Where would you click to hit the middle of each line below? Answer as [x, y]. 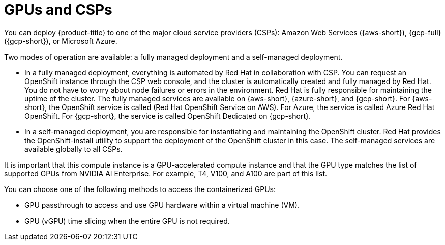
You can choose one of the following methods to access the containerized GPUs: [140, 189]
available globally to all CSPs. [73, 149]
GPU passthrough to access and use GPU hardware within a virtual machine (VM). [162, 205]
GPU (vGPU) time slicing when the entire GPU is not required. [127, 221]
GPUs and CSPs [58, 10]
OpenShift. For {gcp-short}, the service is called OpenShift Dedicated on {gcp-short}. [168, 116]
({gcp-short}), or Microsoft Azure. [61, 41]
